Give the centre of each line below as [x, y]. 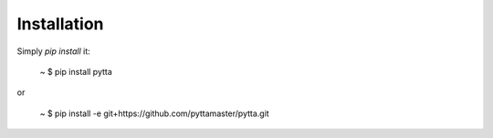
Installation [60, 24]
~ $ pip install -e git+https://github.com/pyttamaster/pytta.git [154, 113]
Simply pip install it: [53, 51]
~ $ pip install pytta [76, 71]
